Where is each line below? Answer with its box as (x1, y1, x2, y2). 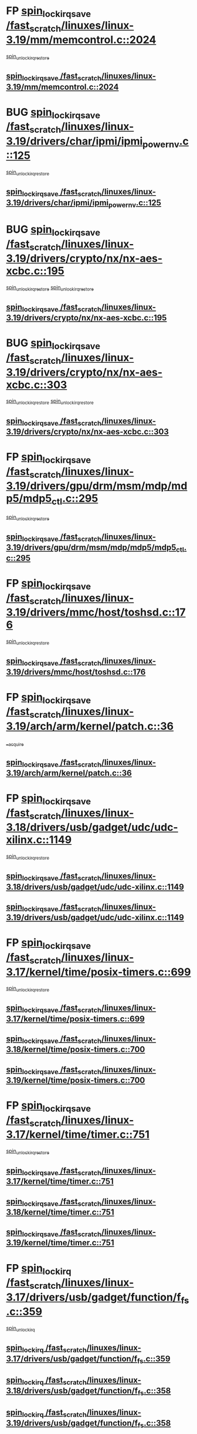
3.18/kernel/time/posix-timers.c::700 (6, 1045, 145, 1055)
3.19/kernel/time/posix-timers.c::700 (6, 1075, 145, 1085)
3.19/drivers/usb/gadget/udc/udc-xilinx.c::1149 (6, 912, 185, 922)
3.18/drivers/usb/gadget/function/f (6, 1386, 138, 1396)
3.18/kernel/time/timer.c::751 (6, 1207, 114, 1217)
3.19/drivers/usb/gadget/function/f (6, 1418, 138, 1428)
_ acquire (6, 739, 24, 747)
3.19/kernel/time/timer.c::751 (6, 1238, 114, 1248)
